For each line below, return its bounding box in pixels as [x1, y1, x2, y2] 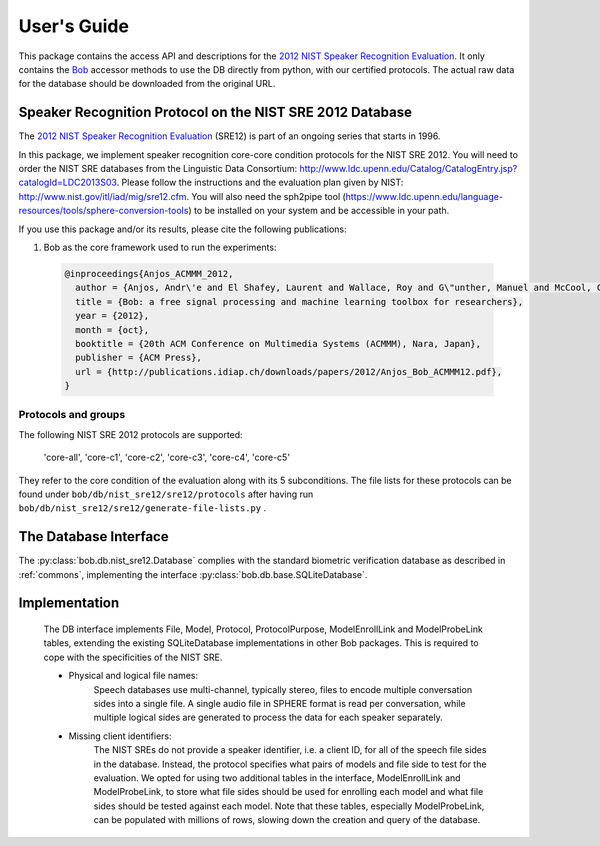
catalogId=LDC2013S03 [18, 176, 117, 189]
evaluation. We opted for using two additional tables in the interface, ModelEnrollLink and [93, 771, 461, 784]
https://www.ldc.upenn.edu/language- [345, 190, 504, 202]
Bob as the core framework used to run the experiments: [43, 241, 277, 253]
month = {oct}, [75, 324, 150, 335]
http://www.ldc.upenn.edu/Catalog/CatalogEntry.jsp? [299, 163, 518, 175]
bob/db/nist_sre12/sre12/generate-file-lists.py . [18, 502, 267, 514]
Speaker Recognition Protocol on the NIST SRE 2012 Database [18, 104, 412, 121]
